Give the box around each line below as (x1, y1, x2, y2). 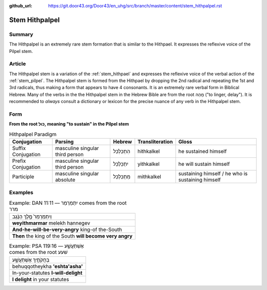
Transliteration (137, 139, 173, 145)
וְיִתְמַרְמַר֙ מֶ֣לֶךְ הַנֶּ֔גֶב (12, 213, 52, 220)
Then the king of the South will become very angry (12, 233, 133, 240)
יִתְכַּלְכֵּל (113, 161, 129, 168)
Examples (9, 189, 34, 195)
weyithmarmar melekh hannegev (12, 220, 90, 227)
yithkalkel (137, 161, 160, 168)
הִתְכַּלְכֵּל (113, 148, 131, 155)
